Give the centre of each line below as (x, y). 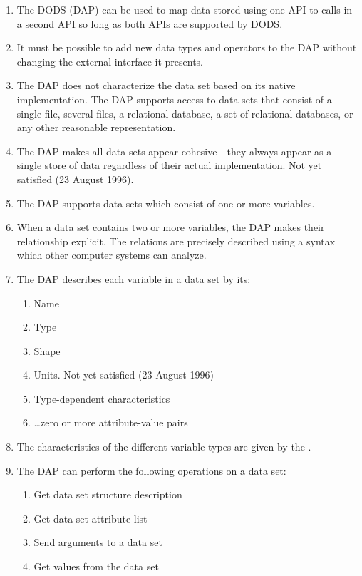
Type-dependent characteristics (102, 398)
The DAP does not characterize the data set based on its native (156, 85)
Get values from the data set (96, 566)
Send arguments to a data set (98, 542)
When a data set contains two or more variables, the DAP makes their (171, 227)
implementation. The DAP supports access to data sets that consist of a (174, 99)
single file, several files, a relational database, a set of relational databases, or (185, 113)
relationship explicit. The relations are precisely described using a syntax (176, 241)
